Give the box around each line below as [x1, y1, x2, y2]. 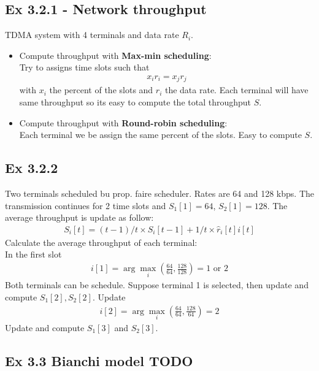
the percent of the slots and [49, 83, 153, 96]
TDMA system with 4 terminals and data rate [5, 28, 179, 41]
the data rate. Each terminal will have [164, 83, 309, 96]
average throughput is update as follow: [5, 211, 154, 224]
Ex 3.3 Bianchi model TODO [5, 351, 193, 370]
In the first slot [5, 248, 62, 261]
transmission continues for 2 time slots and [5, 199, 166, 212]
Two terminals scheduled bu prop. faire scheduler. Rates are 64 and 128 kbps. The [5, 187, 314, 200]
